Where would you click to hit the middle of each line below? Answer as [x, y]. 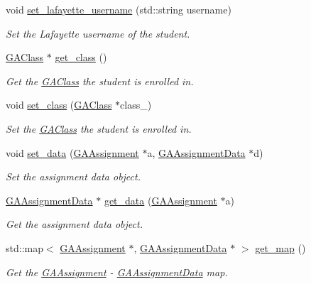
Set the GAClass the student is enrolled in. [99, 128]
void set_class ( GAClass [59, 105]
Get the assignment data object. [74, 224]
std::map [24, 247]
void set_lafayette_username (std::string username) [119, 9]
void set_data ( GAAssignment [72, 152]
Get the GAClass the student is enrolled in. [100, 81]
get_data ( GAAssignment [160, 200]
